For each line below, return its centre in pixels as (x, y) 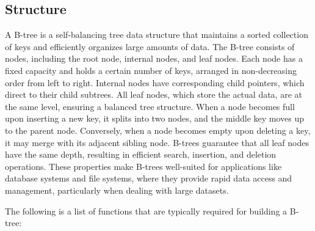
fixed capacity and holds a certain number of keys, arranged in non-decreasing (151, 70)
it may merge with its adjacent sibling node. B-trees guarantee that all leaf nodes (157, 142)
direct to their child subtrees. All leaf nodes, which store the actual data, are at (154, 94)
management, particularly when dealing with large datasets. (117, 190)
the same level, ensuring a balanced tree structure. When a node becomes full (150, 106)
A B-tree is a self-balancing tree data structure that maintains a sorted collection (157, 35)
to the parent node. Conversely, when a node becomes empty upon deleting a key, (158, 130)
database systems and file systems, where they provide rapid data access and (149, 178)
